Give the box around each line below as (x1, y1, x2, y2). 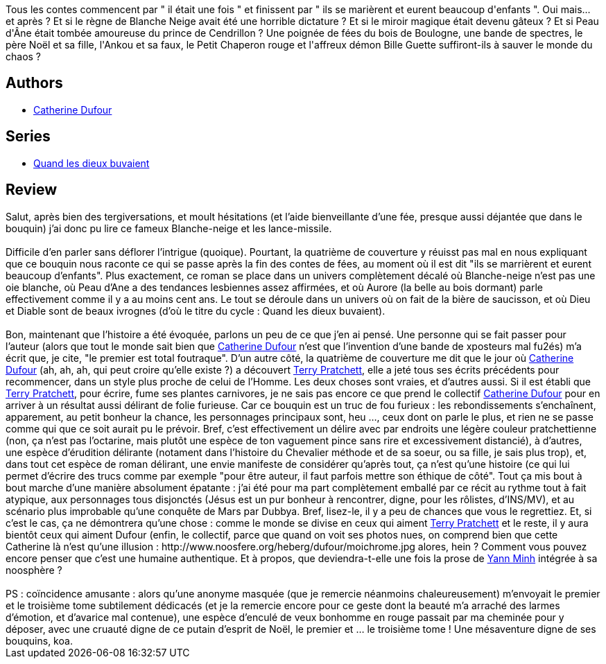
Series (6, 128, 51, 146)
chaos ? (6, 51, 42, 62)
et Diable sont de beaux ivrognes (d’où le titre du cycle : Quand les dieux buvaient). (6, 304, 386, 317)
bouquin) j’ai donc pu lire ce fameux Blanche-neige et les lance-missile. (6, 222, 332, 234)
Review (6, 181, 58, 199)
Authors (6, 74, 63, 92)
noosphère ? (6, 563, 62, 576)
